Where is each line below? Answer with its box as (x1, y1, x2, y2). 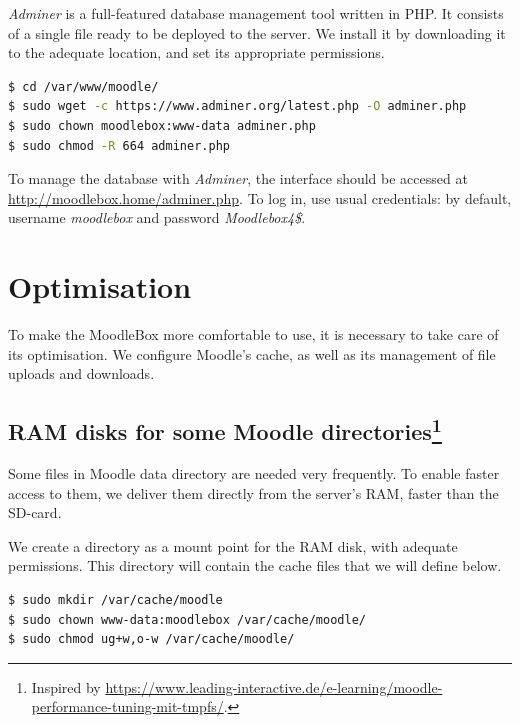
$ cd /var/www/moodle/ (8, 79, 159, 94)
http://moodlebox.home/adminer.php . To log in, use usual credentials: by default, (8, 187, 512, 208)
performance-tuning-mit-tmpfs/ (31, 696, 224, 717)
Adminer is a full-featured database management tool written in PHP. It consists (8, 3, 504, 23)
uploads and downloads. (8, 363, 155, 384)
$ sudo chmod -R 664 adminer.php (8, 138, 230, 153)
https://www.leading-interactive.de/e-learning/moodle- (105, 676, 443, 697)
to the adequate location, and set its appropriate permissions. (8, 42, 385, 63)
